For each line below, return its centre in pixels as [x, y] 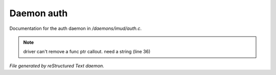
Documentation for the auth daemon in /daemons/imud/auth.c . [75, 28]
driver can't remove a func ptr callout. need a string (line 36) [87, 52]
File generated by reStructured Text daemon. [57, 65]
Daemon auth [39, 13]
